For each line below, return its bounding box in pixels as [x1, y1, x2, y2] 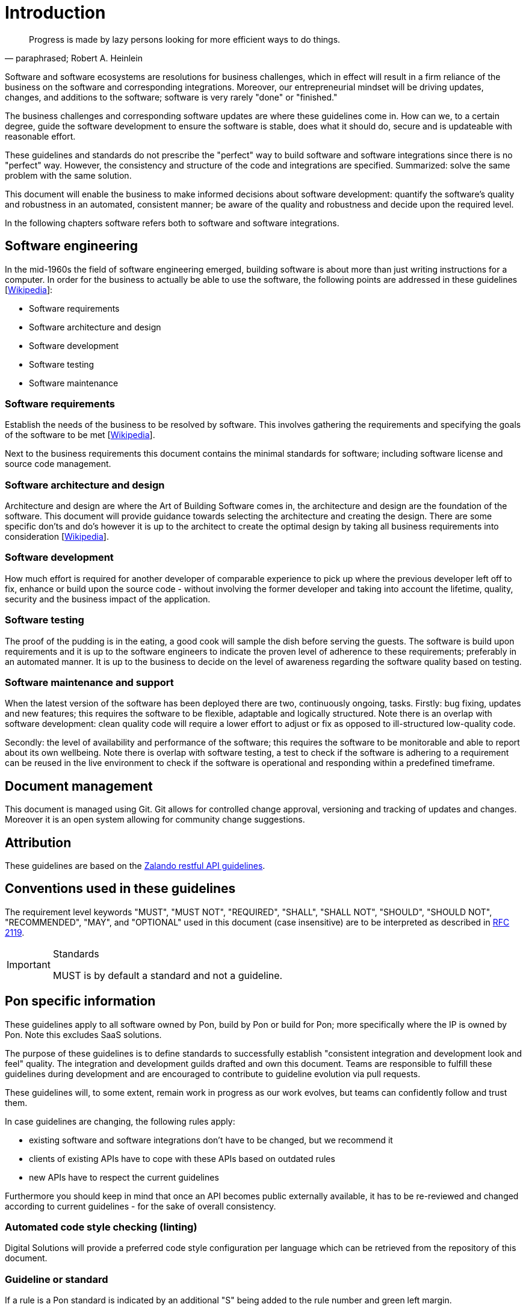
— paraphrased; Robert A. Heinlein [5, 52, 143, 63]
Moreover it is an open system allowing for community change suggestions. [5, 814, 305, 825]
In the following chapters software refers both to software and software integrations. [5, 217, 339, 228]
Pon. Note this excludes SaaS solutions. [5, 1029, 162, 1040]
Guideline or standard [5, 1273, 108, 1285]
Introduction [5, 2, 106, 23]
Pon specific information [5, 993, 156, 1009]
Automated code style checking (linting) [5, 1221, 197, 1234]
